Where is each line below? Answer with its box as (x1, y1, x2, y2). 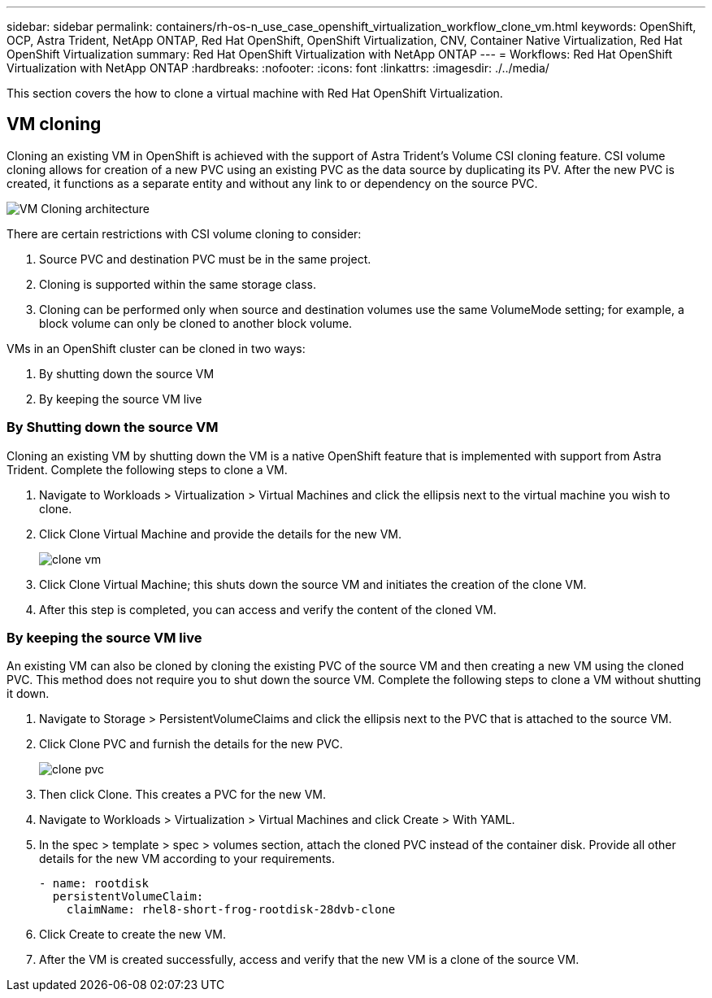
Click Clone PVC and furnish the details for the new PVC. (39, 737, 343, 752)
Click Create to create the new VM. (39, 927, 226, 942)
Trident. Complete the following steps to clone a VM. (7, 462, 288, 477)
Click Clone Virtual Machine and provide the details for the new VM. (39, 526, 402, 541)
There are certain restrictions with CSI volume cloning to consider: (7, 226, 362, 241)
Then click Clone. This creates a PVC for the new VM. (39, 787, 327, 802)
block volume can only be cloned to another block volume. (39, 316, 353, 330)
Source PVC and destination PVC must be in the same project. (39, 251, 371, 266)
